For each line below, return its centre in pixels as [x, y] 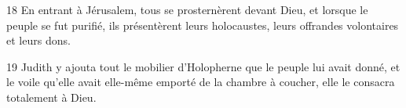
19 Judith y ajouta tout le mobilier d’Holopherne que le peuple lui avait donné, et [203, 66]
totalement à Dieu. [51, 97]
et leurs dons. [38, 40]
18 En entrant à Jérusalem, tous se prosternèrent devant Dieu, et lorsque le [187, 9]
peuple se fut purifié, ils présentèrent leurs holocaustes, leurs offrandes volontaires [203, 25]
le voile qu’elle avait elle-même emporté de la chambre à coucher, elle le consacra [201, 82]
